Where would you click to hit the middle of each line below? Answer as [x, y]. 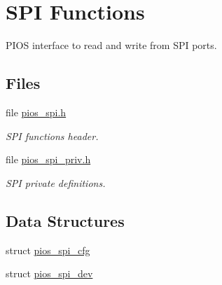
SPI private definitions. [56, 182]
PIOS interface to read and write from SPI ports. [111, 45]
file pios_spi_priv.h [48, 159]
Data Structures [65, 220]
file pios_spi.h [36, 112]
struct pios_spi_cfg [48, 250]
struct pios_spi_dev [49, 273]
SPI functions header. [52, 135]
